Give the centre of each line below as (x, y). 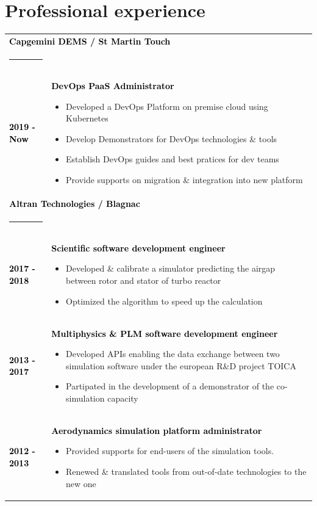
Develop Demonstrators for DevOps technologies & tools (172, 138)
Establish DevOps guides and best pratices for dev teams (173, 159)
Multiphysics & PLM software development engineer (165, 333)
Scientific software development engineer (138, 248)
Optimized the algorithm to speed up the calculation (164, 301)
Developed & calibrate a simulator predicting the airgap (171, 268)
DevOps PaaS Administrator (113, 85)
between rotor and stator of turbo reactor (144, 280)
